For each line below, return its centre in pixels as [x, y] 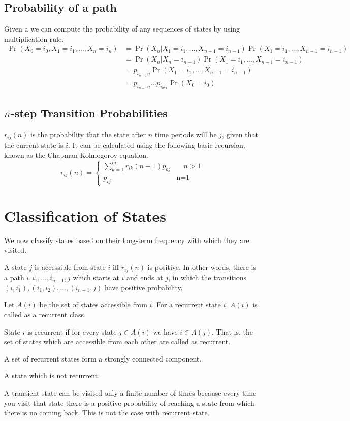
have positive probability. [144, 287]
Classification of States [85, 215]
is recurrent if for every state [72, 331]
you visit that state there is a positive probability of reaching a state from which [129, 402]
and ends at [145, 277]
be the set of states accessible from [93, 304]
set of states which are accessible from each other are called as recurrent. [117, 341]
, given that [240, 134]
